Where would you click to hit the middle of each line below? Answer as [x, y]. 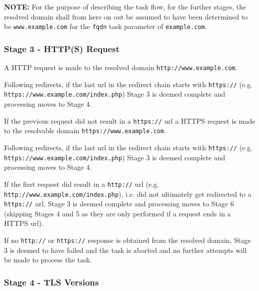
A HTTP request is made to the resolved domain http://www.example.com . [121, 67]
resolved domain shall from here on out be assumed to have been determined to [126, 16]
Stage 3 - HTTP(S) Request [62, 48]
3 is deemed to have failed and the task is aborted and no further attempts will [125, 250]
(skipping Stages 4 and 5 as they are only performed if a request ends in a [117, 213]
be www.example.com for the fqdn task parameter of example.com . [105, 26]
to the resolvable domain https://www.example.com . [85, 130]
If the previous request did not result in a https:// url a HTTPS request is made [130, 120]
